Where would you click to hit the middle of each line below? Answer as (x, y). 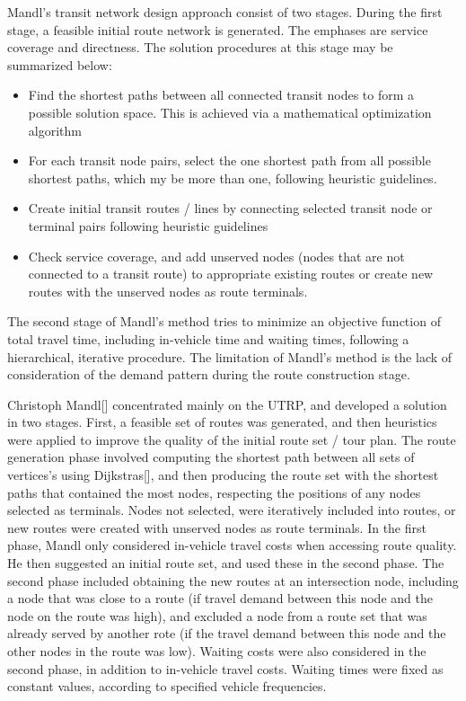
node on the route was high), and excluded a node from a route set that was (217, 615)
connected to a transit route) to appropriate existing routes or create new (231, 274)
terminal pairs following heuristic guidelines (148, 225)
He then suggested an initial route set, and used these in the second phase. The (226, 563)
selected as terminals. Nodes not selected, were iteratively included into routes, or (232, 510)
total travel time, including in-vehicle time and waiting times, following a (208, 338)
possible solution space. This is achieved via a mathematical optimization (230, 112)
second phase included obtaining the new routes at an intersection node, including (233, 580)
